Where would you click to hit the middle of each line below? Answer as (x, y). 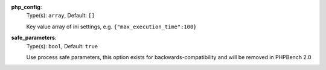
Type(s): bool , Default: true (62, 46)
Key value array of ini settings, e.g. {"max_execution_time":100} (111, 27)
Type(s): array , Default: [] (60, 16)
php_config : (27, 7)
